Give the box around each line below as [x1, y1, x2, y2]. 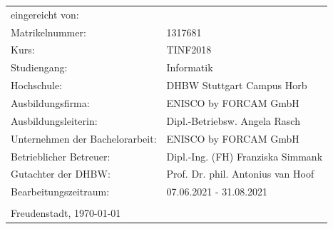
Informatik [166, 60, 213, 75]
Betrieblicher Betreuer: [11, 148, 111, 163]
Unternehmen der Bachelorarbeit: [11, 131, 157, 146]
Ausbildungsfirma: [11, 95, 90, 110]
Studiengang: [11, 60, 68, 75]
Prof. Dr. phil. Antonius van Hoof [166, 166, 314, 181]
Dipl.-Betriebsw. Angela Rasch [166, 113, 300, 128]
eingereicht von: [11, 6, 79, 21]
